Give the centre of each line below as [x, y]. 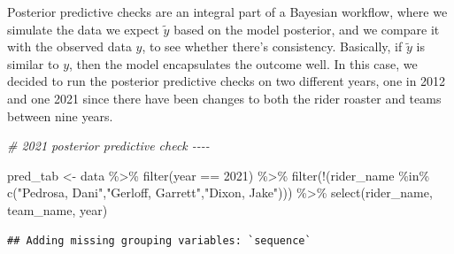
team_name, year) [58, 209]
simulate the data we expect [83, 29]
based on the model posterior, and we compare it [307, 29]
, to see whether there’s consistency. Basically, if [272, 46]
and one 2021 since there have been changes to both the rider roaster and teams [224, 98]
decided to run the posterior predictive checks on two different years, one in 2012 [227, 81]
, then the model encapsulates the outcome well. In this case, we [243, 63]
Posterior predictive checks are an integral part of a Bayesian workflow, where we [227, 12]
